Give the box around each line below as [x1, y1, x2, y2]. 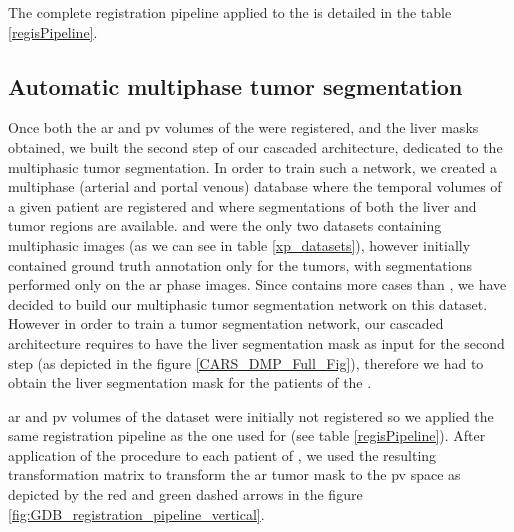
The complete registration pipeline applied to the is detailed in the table [8, 2, 452, 22]
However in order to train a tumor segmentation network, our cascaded [8, 313, 444, 334]
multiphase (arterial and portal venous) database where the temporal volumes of [8, 176, 502, 197]
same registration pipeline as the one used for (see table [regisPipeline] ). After [8, 425, 486, 446]
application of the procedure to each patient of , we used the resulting [8, 444, 437, 465]
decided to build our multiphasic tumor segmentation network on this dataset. [8, 293, 488, 314]
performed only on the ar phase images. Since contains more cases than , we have [8, 274, 507, 295]
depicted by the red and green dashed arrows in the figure [8, 484, 363, 505]
